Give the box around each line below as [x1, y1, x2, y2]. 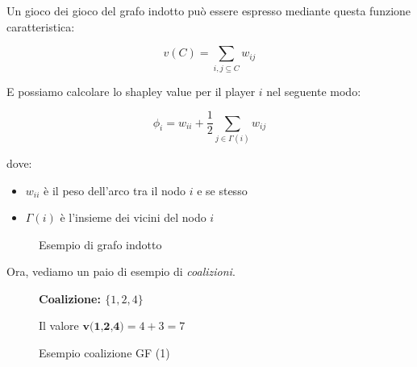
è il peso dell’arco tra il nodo [44, 181, 186, 198]
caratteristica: [6, 18, 75, 35]
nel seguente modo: [266, 82, 361, 99]
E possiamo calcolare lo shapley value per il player [6, 82, 256, 99]
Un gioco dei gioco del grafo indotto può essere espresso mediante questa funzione [6, 2, 411, 19]
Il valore [39, 317, 79, 334]
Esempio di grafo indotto [39, 236, 162, 252]
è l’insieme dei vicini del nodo [60, 209, 206, 226]
